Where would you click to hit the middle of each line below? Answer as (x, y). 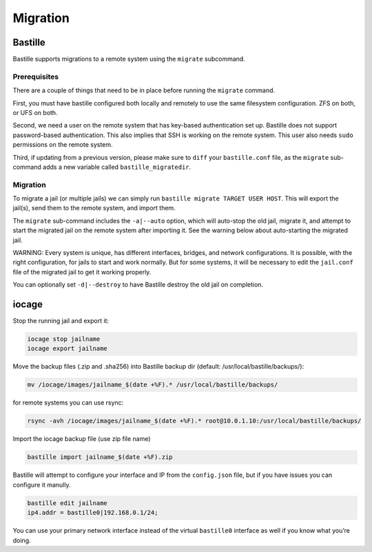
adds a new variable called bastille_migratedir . (117, 167)
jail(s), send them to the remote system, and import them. (94, 208)
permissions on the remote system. (63, 145)
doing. (22, 540)
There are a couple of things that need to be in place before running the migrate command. (144, 90)
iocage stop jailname (64, 339)
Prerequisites (35, 76)
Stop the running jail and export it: (61, 321)
